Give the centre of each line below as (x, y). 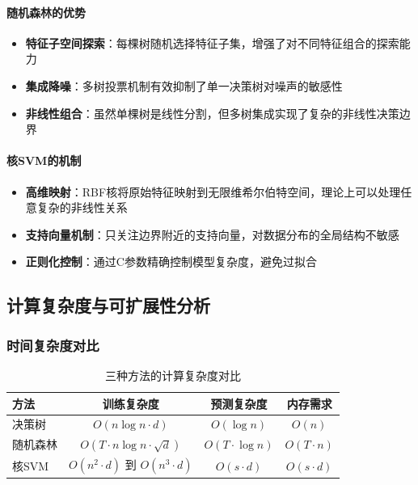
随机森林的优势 (46, 12)
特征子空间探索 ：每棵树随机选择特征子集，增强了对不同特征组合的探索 (212, 42)
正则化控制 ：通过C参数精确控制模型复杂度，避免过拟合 (171, 261)
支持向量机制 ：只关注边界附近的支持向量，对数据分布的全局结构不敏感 (212, 234)
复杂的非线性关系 (82, 207)
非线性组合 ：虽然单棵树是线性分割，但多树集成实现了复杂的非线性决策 (212, 113)
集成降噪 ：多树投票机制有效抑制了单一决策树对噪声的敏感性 (184, 85)
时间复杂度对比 (53, 345)
